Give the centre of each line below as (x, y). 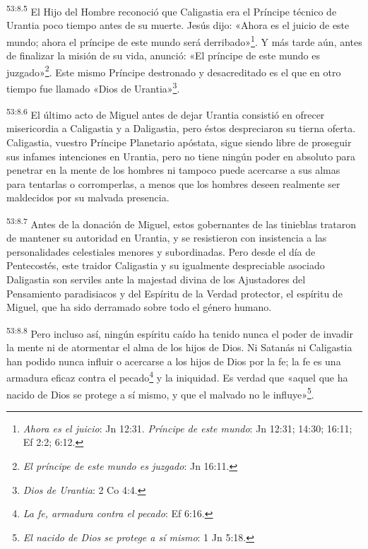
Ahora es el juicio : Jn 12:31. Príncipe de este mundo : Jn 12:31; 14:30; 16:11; (188, 428)
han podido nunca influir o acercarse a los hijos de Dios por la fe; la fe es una (174, 361)
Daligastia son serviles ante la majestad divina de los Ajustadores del (156, 279)
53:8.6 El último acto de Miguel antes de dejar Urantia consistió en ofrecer (166, 113)
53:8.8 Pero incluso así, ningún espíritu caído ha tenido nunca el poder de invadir (180, 332)
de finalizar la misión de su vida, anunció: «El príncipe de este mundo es (163, 55)
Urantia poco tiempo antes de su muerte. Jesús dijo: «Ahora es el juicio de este (178, 25)
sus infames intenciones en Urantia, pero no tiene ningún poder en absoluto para (181, 156)
